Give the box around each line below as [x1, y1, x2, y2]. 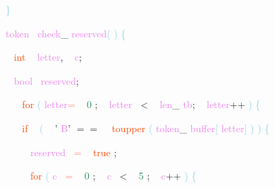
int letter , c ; [13, 49, 82, 64]
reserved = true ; [30, 144, 117, 159]
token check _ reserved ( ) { [6, 25, 126, 40]
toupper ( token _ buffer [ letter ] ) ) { [111, 120, 270, 135]
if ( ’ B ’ [22, 120, 71, 135]
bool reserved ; [13, 73, 79, 88]
